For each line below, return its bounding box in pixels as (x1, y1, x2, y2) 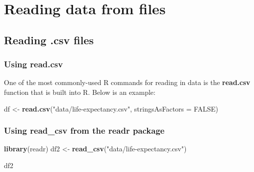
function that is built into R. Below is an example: (4, 86, 155, 97)
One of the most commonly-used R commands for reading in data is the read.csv (4, 77, 251, 87)
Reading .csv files (4, 32, 94, 47)
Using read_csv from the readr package (4, 124, 165, 137)
